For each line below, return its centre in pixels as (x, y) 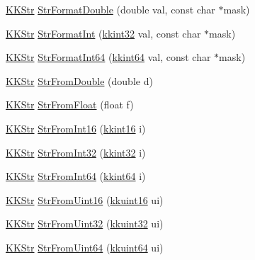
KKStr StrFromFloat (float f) (70, 104)
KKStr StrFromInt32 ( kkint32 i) (76, 152)
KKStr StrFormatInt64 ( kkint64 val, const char (108, 57)
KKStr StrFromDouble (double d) (79, 80)
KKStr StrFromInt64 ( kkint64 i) (76, 176)
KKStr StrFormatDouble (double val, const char (110, 9)
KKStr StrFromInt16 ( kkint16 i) (76, 128)
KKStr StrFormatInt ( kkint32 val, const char (103, 33)
